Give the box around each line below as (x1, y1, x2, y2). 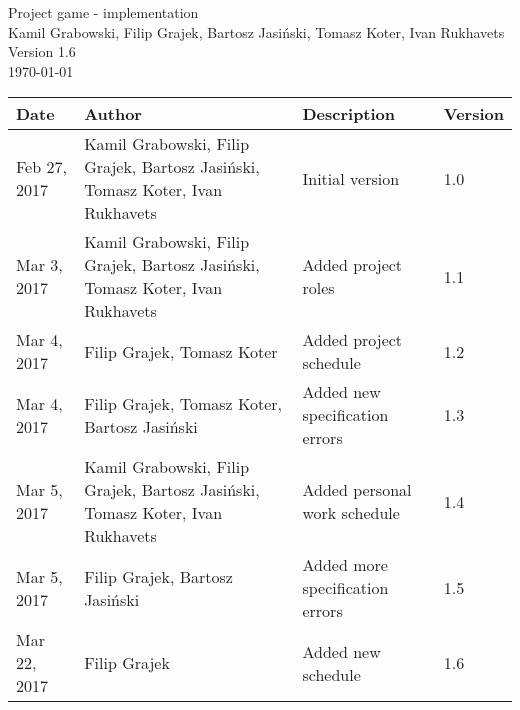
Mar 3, (16, 253, 63, 277)
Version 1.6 (8, 41, 76, 62)
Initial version (302, 166, 400, 190)
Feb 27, (16, 155, 67, 179)
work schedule (302, 501, 400, 525)
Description (302, 102, 396, 126)
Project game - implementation (8, 2, 199, 22)
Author (84, 102, 142, 126)
